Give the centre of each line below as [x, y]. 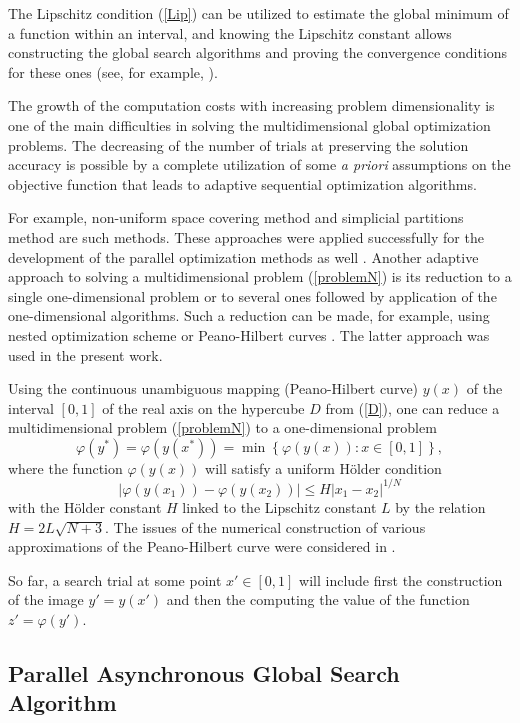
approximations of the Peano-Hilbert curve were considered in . [202, 546]
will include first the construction [401, 579]
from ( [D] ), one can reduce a [412, 407]
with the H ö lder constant [85, 506]
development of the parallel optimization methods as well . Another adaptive [243, 256]
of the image [46, 599]
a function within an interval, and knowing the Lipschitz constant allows [230, 32]
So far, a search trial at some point [115, 579]
